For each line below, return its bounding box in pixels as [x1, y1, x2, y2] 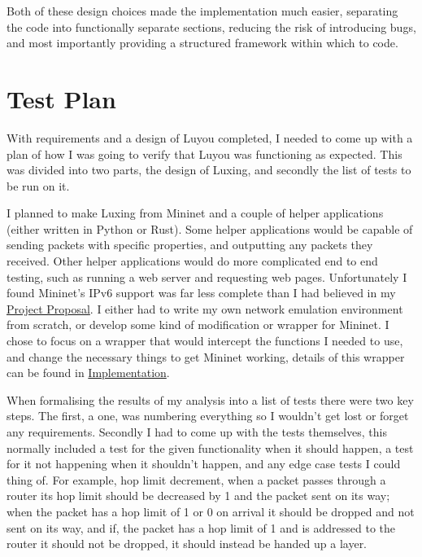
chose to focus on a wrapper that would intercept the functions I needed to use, [7, 332, 403, 349]
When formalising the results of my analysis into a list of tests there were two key [7, 391, 414, 408]
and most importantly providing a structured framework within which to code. [7, 34, 398, 51]
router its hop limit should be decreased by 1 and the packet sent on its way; [7, 487, 390, 504]
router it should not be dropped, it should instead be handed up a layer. [7, 535, 368, 552]
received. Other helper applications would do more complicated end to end [7, 252, 378, 270]
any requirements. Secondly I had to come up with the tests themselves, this [7, 423, 387, 440]
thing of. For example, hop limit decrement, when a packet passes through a [7, 471, 386, 488]
